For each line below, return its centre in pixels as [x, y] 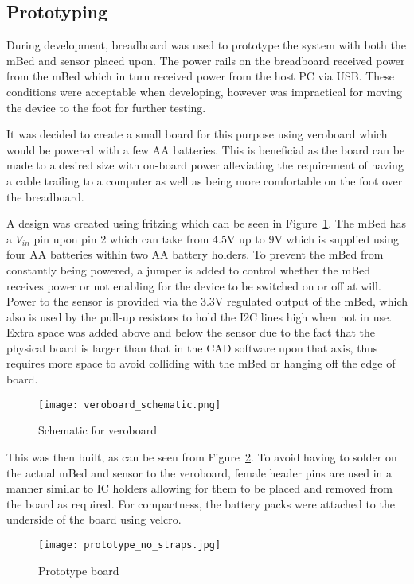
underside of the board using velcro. [94, 519]
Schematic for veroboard [98, 430]
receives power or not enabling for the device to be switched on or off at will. [194, 285]
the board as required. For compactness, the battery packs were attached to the [201, 503]
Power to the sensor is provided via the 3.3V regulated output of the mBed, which [207, 301]
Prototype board [79, 570]
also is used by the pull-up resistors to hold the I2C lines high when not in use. [199, 316]
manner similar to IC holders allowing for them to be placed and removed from [199, 488]
